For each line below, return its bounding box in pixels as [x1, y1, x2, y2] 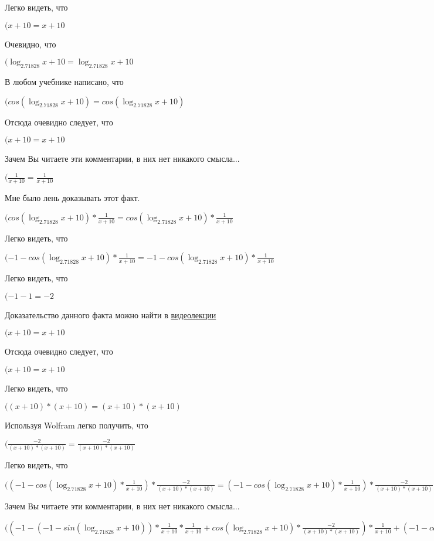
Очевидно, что [5, 38, 56, 50]
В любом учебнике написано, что [5, 75, 124, 87]
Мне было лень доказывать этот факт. [5, 192, 140, 204]
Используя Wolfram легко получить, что [5, 418, 148, 431]
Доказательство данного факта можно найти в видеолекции [5, 308, 216, 321]
